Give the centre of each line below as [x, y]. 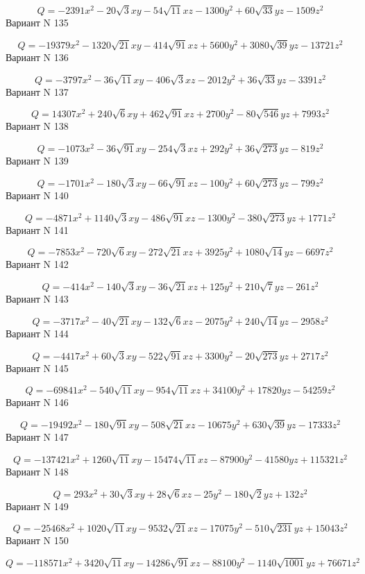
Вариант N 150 [37, 540]
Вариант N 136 [37, 57]
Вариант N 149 [37, 506]
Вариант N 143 [37, 299]
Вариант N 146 [37, 402]
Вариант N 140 [37, 195]
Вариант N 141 [37, 229]
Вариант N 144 [37, 333]
